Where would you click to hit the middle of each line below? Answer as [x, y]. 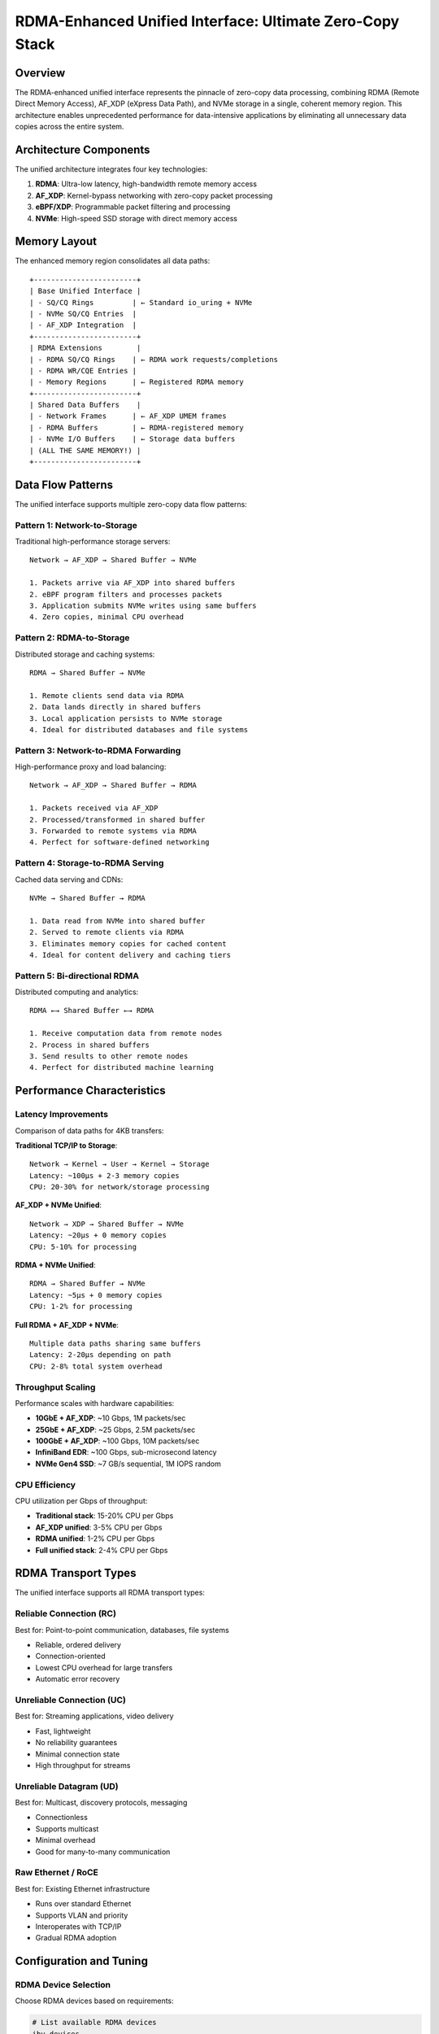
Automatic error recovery [78, 1679]
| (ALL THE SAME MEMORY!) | [85, 450]
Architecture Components [83, 149]
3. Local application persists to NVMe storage [126, 718]
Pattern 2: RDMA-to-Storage [72, 638]
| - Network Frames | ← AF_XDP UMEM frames [128, 416]
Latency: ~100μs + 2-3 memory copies [105, 1175]
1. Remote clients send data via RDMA [107, 695]
